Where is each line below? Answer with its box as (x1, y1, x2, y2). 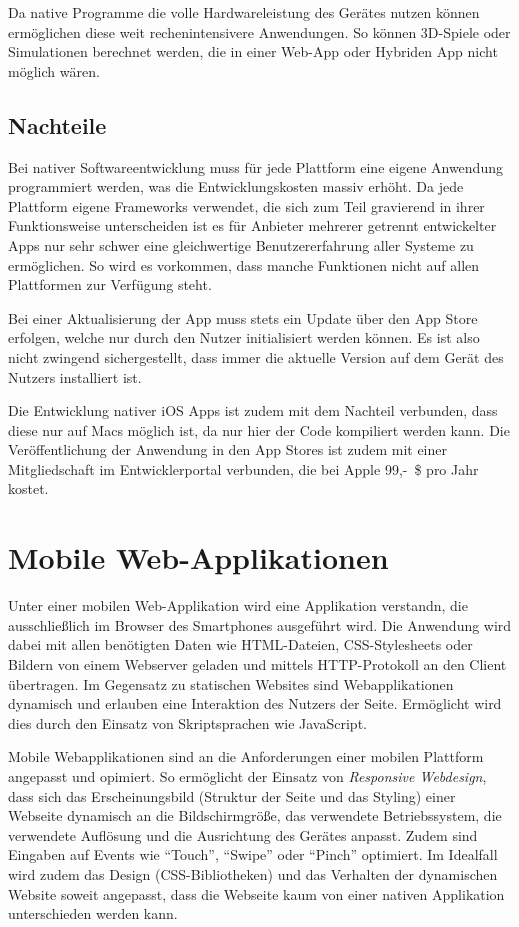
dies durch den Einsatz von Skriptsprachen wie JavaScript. (8, 712, 367, 733)
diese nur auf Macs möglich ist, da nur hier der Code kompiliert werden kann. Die (8, 419, 510, 440)
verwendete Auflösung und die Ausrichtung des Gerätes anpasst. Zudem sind (8, 824, 478, 845)
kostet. (8, 478, 49, 499)
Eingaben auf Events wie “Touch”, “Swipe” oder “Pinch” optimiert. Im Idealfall (8, 844, 498, 865)
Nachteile (8, 109, 107, 140)
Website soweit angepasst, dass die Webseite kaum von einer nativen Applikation (8, 883, 505, 904)
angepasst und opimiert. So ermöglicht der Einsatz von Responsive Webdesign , (8, 765, 487, 786)
